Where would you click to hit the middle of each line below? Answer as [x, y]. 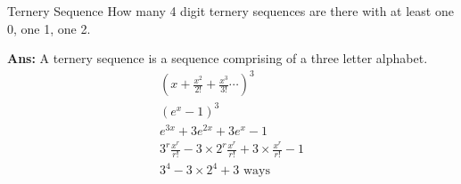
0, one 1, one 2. [49, 28]
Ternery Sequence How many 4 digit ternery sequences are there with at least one [230, 11]
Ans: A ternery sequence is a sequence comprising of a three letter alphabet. [218, 58]
